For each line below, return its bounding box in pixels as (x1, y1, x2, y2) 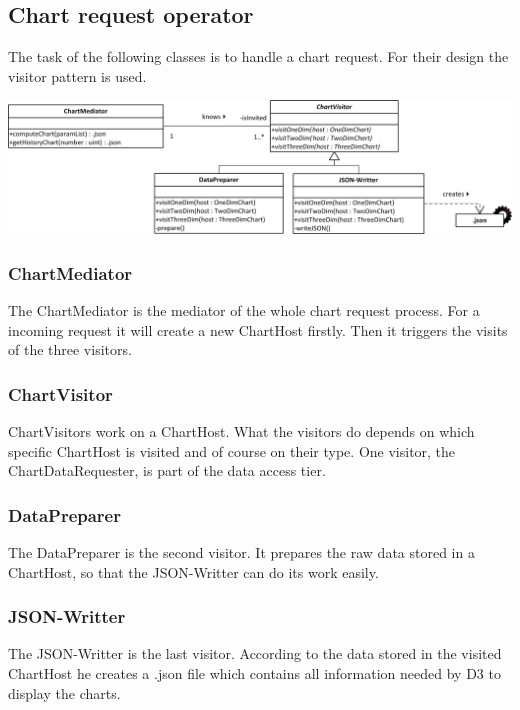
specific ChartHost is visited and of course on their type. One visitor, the (8, 440, 456, 461)
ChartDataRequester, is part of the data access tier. (8, 460, 326, 481)
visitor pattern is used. (8, 65, 147, 86)
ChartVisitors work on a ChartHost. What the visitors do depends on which (8, 421, 475, 442)
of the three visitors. (8, 339, 132, 360)
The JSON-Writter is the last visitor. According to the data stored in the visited (8, 643, 502, 664)
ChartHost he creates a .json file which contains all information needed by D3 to (8, 663, 501, 684)
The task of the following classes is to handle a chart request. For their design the (8, 46, 509, 67)
